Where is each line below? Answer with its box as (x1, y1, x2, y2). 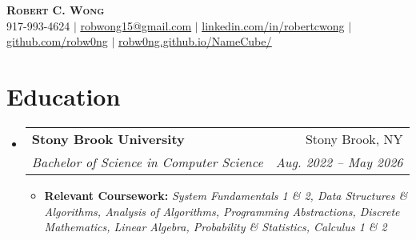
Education (6, 79, 121, 112)
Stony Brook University (31, 129, 185, 148)
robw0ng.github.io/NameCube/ (118, 33, 272, 50)
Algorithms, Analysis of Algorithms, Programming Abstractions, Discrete (44, 202, 400, 219)
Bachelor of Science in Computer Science (31, 152, 263, 171)
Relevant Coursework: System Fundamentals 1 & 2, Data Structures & (44, 186, 408, 203)
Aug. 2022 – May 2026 (275, 152, 403, 171)
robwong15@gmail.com (80, 17, 192, 34)
